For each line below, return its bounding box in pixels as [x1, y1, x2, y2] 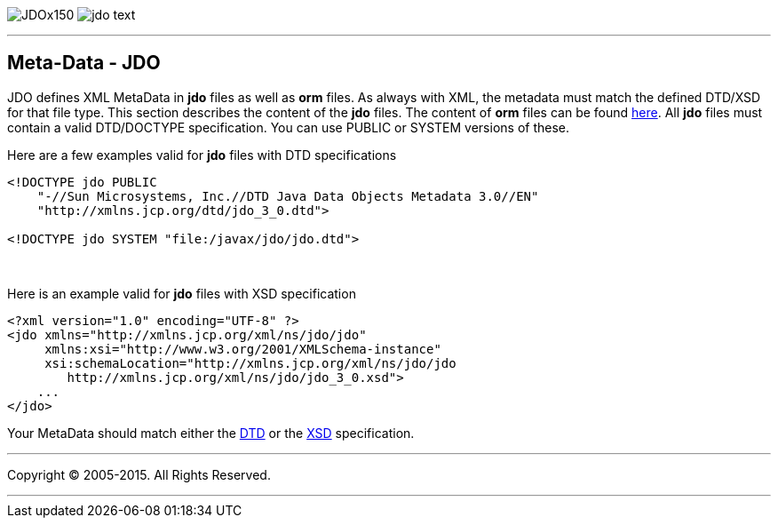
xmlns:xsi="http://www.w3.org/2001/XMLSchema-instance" [44, 341, 441, 356]
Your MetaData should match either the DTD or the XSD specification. [7, 425, 415, 441]
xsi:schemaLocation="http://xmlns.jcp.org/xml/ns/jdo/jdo [44, 355, 456, 370]
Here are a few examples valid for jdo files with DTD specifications [7, 147, 397, 163]
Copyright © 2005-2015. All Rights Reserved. [7, 466, 271, 482]
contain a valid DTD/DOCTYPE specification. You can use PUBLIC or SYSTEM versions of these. [7, 119, 570, 135]
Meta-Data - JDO [7, 52, 161, 75]
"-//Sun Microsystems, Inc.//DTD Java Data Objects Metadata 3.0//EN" [36, 188, 539, 203]
